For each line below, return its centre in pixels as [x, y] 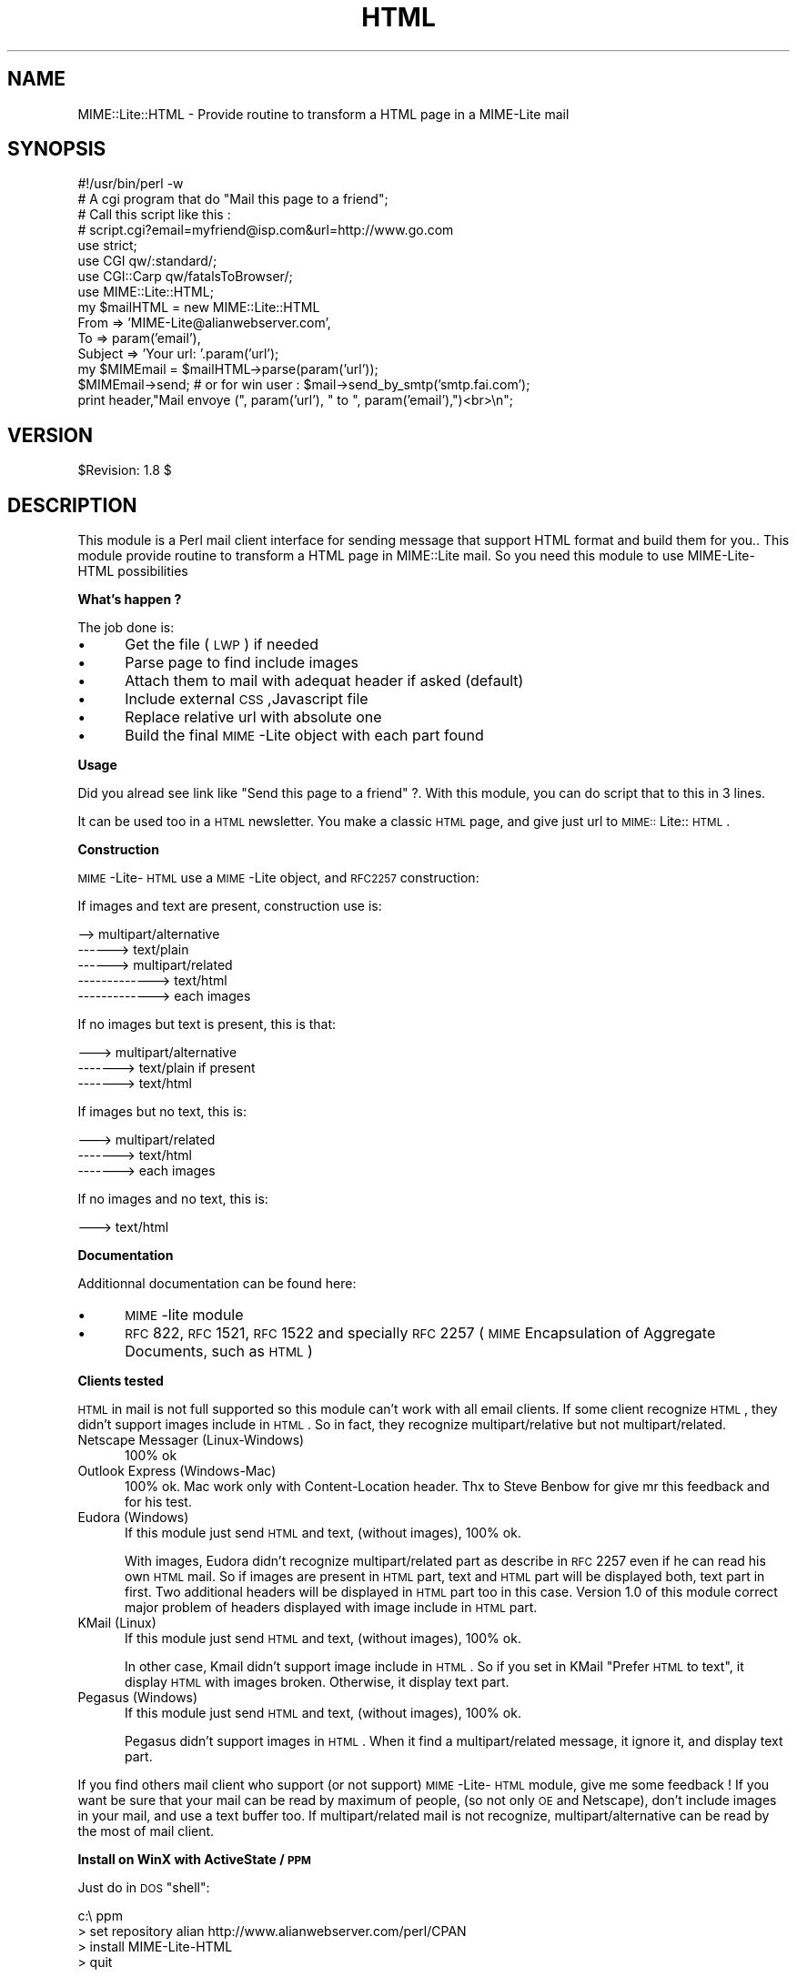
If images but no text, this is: [162, 1112]
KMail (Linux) [117, 1623]
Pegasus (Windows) [138, 1698]
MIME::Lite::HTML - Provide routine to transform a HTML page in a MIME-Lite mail [323, 114]
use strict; [107, 246]
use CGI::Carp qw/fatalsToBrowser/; [185, 277]
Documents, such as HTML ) [219, 1352]
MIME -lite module [184, 1315]
